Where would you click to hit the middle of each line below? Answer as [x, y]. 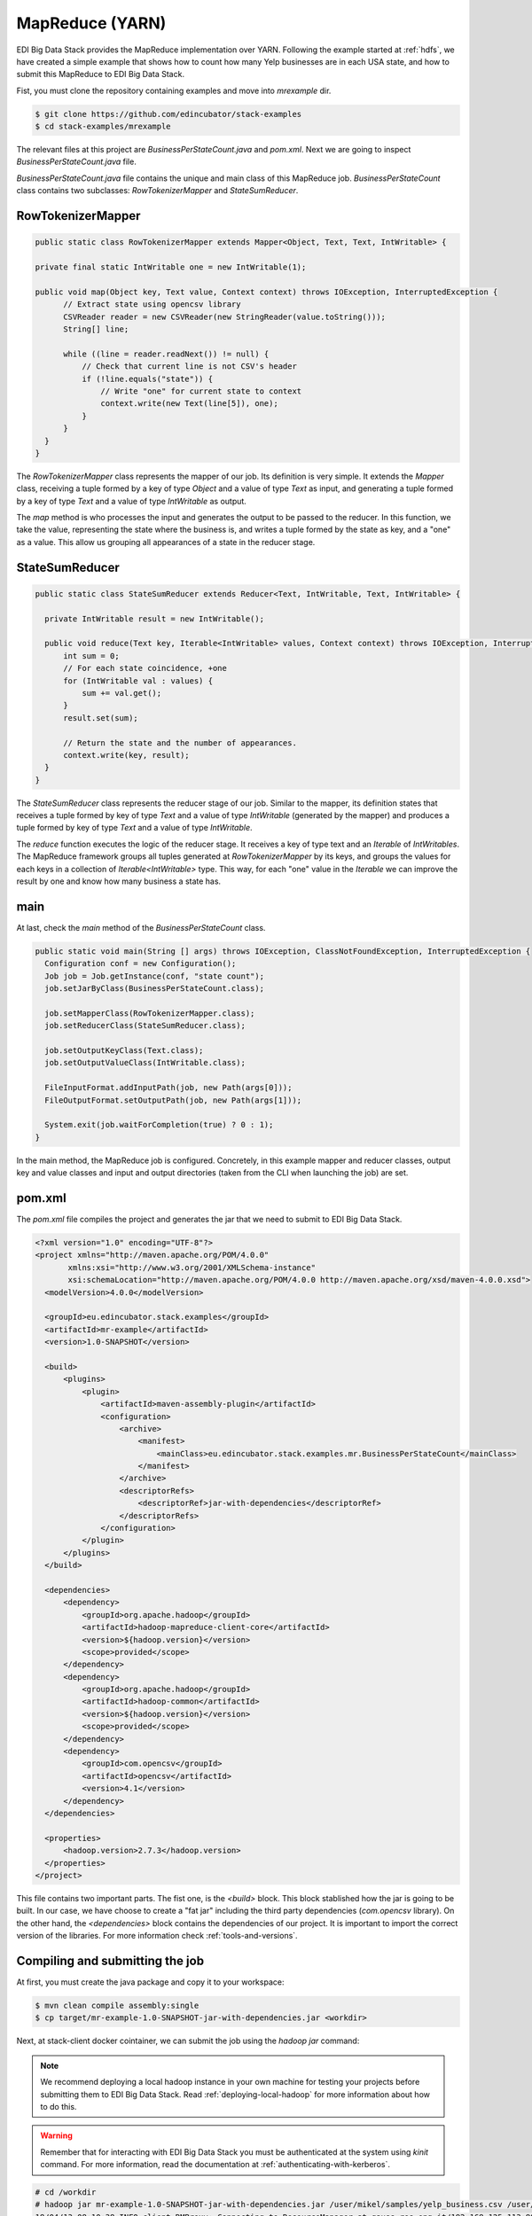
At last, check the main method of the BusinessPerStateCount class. [141, 927]
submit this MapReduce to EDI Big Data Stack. [101, 74]
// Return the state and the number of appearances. [180, 743]
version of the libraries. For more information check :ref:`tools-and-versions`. [157, 1936]
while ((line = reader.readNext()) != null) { [166, 354]
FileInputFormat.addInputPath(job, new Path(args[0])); [168, 1088]
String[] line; [96, 329]
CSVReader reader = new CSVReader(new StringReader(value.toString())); [224, 316]
